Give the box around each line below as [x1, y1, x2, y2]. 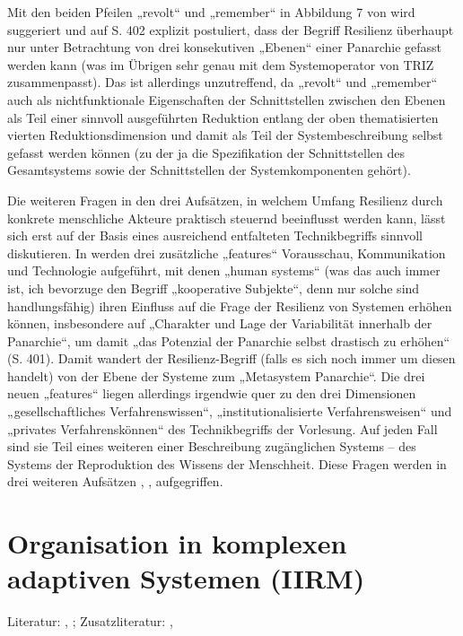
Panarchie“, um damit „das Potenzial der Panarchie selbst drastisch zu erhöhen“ [7, 331, 450, 350]
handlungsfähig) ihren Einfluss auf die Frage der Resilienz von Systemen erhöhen [7, 296, 452, 315]
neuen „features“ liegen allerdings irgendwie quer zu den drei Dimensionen [7, 384, 416, 403]
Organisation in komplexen [7, 525, 347, 562]
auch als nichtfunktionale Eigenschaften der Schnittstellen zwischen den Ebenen [7, 90, 446, 109]
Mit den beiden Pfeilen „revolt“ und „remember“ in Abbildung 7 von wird [7, 3, 415, 21]
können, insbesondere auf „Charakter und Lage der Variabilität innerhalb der [7, 314, 432, 333]
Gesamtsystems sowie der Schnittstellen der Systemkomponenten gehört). [7, 161, 411, 179]
